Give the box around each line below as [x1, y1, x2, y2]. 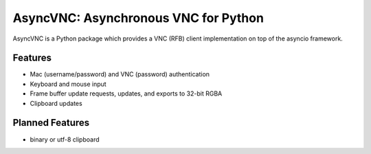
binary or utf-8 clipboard [30, 135, 100, 144]
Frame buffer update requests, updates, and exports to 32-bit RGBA [30, 89, 223, 98]
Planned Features [12, 117, 90, 129]
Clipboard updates [30, 99, 82, 107]
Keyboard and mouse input [30, 80, 106, 88]
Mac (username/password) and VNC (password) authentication [30, 70, 210, 78]
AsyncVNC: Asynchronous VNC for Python [12, 10, 265, 25]
